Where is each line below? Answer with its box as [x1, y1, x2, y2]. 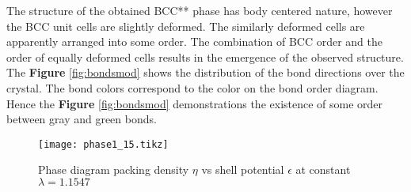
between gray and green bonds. [6, 111, 157, 127]
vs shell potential [201, 161, 284, 178]
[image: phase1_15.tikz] [38, 138, 169, 150]
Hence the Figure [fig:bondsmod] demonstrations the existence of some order [6, 95, 383, 111]
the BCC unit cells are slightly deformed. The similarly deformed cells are [6, 17, 365, 34]
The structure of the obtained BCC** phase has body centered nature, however [6, 2, 393, 18]
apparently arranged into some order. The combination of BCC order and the [6, 33, 383, 50]
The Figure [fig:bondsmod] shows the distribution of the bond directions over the [6, 64, 405, 81]
